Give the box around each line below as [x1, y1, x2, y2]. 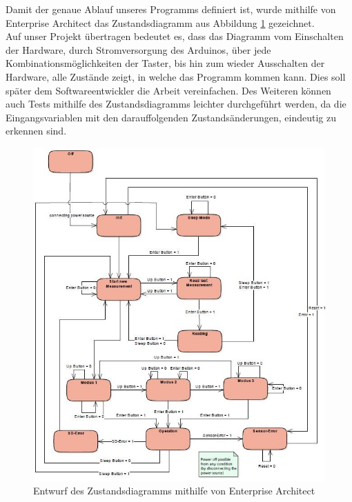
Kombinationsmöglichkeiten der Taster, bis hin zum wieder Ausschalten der [6, 56, 325, 70]
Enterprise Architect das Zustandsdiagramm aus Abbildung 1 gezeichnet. [6, 15, 315, 30]
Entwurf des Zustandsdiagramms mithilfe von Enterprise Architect [33, 483, 315, 498]
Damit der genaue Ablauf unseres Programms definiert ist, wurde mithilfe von [6, 2, 336, 16]
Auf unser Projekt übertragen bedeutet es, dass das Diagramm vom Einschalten [6, 29, 344, 43]
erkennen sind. [6, 123, 67, 138]
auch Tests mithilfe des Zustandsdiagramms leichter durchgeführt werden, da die [6, 97, 346, 111]
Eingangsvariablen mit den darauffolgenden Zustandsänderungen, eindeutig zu [6, 110, 336, 124]
